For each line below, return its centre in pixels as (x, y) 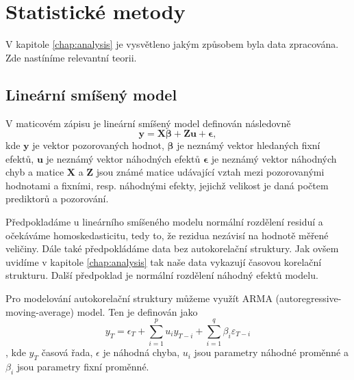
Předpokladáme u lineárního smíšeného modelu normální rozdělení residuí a (164, 222)
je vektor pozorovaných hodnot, (98, 145)
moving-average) (40, 311)
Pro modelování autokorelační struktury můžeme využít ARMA (139, 298)
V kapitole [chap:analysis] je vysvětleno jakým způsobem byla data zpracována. (172, 44)
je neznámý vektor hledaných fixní (249, 145)
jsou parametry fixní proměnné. (83, 367)
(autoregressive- (308, 298)
